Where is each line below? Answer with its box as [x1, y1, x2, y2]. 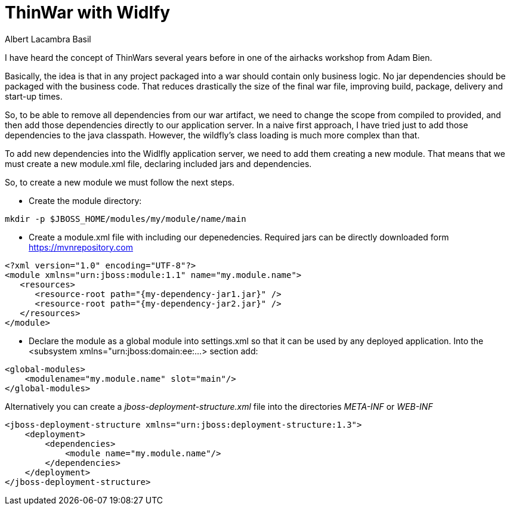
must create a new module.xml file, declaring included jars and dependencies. [5, 158, 312, 169]
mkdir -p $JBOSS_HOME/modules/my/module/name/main [5, 214, 246, 224]
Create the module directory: [29, 195, 142, 206]
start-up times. [5, 91, 63, 101]
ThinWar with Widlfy [5, 2, 171, 23]
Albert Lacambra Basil [5, 33, 91, 44]
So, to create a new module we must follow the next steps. [5, 177, 234, 187]
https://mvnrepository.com [29, 242, 133, 252]
